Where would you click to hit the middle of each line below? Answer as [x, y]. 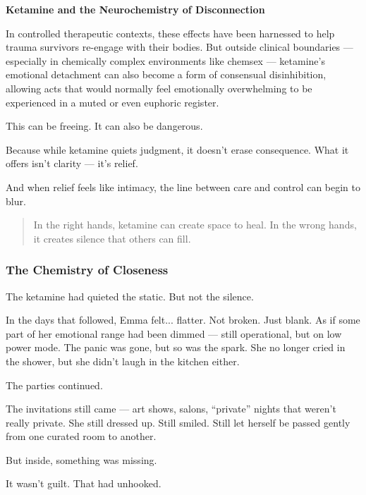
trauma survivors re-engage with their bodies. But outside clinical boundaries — [179, 47]
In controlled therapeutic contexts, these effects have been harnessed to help [170, 33]
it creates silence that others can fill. [112, 238]
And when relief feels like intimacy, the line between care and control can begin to [183, 187]
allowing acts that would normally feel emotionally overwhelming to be [159, 88]
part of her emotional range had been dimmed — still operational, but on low [174, 333]
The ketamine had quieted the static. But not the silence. [130, 296]
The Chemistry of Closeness [87, 270]
